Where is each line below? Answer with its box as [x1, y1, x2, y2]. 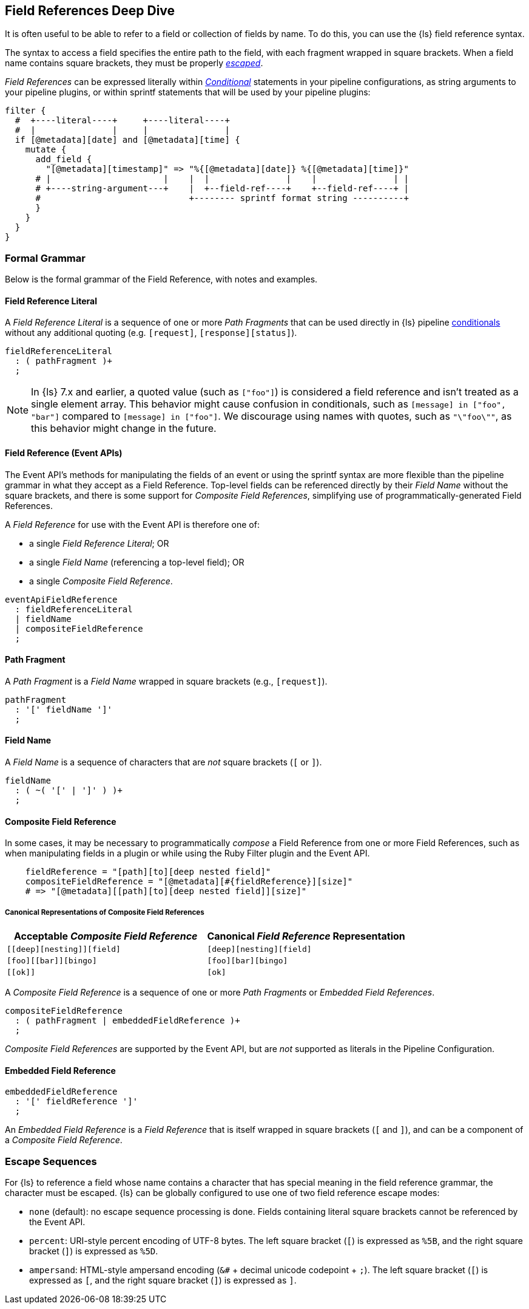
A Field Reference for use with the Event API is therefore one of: [5, 519, 260, 530]
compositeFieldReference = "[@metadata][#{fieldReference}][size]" [25, 877, 353, 887]
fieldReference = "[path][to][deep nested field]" [25, 867, 271, 877]
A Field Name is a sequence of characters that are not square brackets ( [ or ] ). [5, 757, 322, 768]
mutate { [25, 145, 67, 155]
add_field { [35, 154, 92, 165]
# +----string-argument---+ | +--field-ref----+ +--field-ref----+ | [35, 183, 409, 194]
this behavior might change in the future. [31, 422, 217, 435]
